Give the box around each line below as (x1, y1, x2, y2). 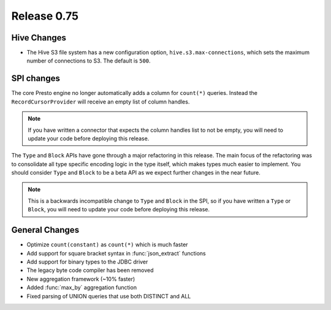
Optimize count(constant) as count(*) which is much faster (26, 241, 188, 248)
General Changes (11, 225, 80, 235)
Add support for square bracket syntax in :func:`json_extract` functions (26, 249, 206, 257)
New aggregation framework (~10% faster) (26, 275, 135, 282)
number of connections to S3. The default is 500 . (26, 57, 151, 64)
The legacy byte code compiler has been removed (26, 267, 154, 274)
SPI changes (11, 74, 61, 84)
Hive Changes (11, 32, 67, 43)
